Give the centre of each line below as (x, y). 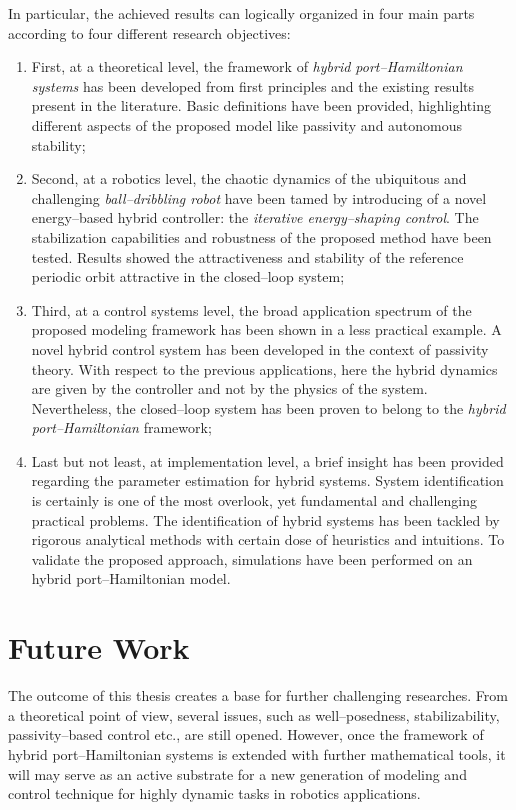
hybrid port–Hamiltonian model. (131, 578)
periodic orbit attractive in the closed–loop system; (188, 276)
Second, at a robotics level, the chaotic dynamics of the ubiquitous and (249, 178)
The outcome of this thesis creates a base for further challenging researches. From (258, 695)
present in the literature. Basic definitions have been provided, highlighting (261, 105)
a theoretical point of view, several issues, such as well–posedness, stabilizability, (254, 714)
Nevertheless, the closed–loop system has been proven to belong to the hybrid (268, 407)
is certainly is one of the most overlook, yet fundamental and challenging (254, 500)
